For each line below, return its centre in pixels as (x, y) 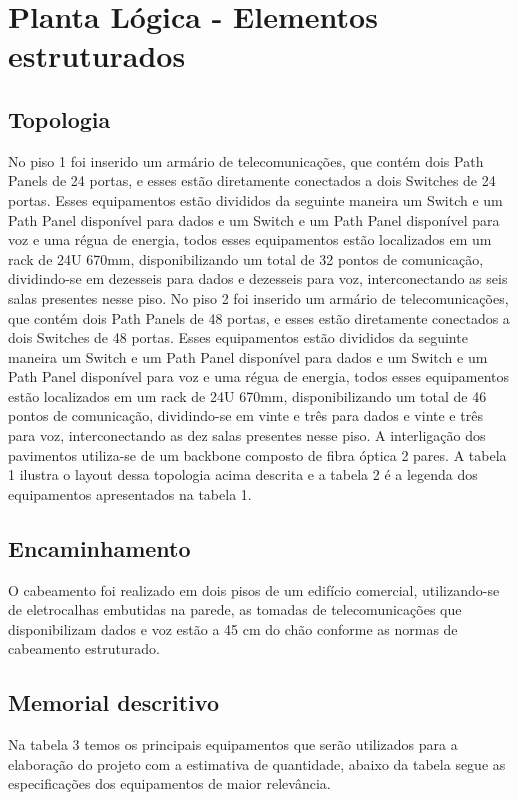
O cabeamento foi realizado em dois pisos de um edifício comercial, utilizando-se (254, 589)
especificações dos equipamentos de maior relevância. (169, 783)
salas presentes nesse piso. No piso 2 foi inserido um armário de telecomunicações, (258, 297)
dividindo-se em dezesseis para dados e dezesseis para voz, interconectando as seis (258, 278)
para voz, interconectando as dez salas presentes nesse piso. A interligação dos (247, 435)
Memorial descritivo (113, 702)
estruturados (97, 55)
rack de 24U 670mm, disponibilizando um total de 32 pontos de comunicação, (246, 258)
